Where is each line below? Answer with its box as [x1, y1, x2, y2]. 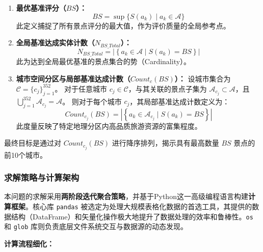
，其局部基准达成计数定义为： [129, 96, 230, 106]
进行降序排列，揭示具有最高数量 [112, 137, 219, 148]
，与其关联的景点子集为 [128, 83, 207, 94]
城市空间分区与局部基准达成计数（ [16, 73, 130, 83]
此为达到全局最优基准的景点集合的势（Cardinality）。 [16, 56, 191, 67]
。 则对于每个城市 [62, 96, 122, 106]
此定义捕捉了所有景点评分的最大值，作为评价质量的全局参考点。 [16, 20, 230, 31]
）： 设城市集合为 [174, 73, 231, 83]
